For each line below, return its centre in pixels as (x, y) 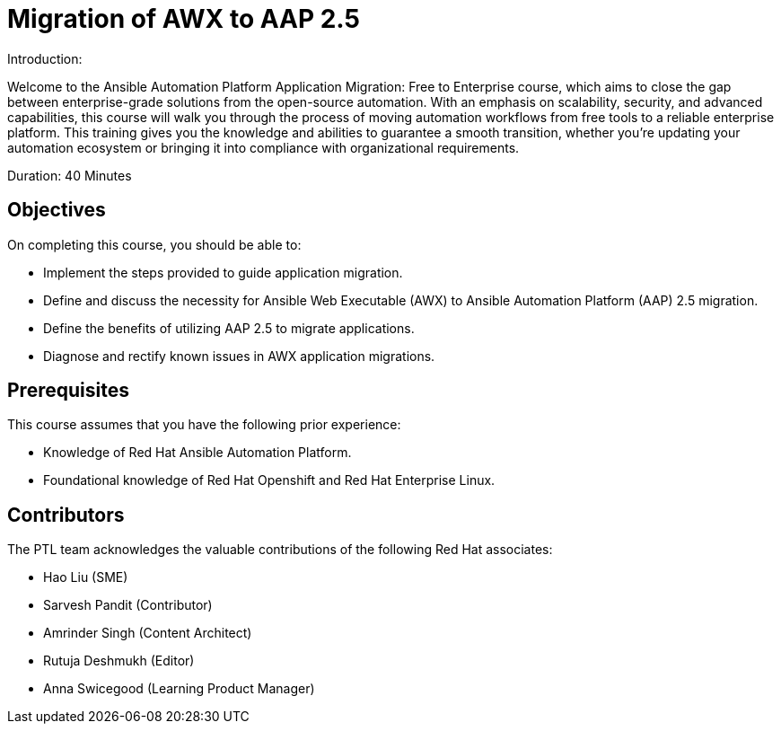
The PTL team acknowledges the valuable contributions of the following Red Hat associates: (280, 550)
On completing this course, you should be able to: (154, 244)
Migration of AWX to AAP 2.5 (184, 19)
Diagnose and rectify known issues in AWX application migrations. (239, 356)
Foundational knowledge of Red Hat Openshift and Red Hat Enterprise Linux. (269, 480)
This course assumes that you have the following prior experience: (204, 425)
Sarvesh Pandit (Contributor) (128, 605)
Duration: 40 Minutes (70, 175)
